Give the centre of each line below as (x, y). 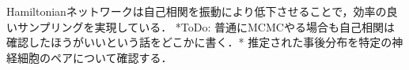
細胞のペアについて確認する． (95, 57)
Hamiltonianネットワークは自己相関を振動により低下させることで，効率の (197, 11)
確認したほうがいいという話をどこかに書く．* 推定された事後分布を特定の (199, 42)
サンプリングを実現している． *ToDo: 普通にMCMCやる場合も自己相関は (206, 26)
